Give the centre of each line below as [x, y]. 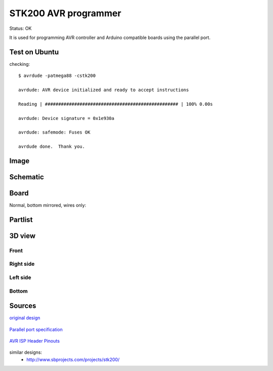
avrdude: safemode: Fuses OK [54, 132]
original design [25, 318]
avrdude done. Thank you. [52, 147]
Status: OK [20, 28]
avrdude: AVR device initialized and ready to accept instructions [104, 90]
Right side [22, 264]
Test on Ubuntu [34, 52]
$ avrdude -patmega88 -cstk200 [57, 76]
